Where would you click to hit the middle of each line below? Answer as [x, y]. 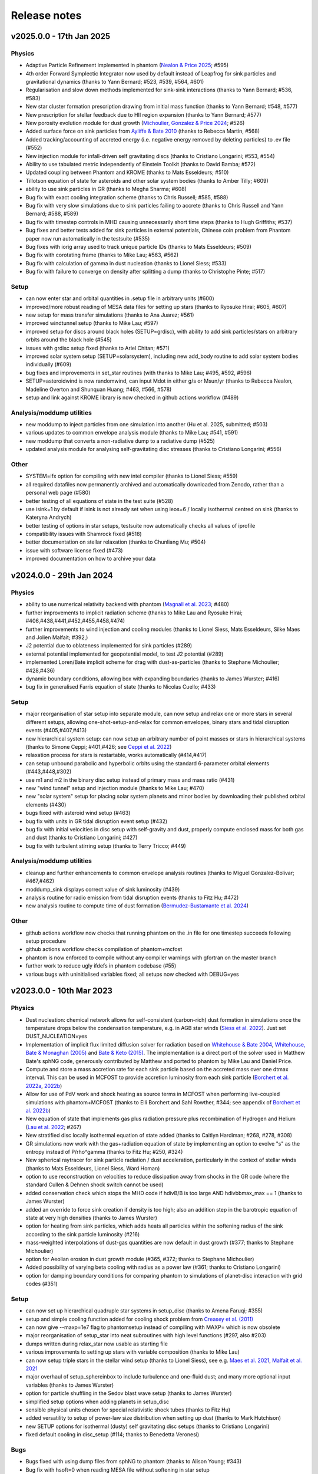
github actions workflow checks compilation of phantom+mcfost [104, 949]
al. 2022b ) [38, 1110]
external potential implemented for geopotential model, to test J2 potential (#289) [125, 654]
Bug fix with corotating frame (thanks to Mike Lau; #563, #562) [102, 255]
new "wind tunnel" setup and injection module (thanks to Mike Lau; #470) [115, 788]
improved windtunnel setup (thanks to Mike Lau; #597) [92, 323]
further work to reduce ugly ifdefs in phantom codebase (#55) [101, 966]
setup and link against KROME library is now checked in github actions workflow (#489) [132, 397]
